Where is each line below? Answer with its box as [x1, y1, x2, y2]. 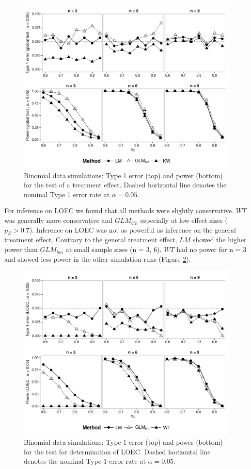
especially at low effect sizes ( [140, 215, 228, 225]
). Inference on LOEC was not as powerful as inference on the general [29, 224, 236, 234]
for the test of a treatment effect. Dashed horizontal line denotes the [24, 180, 227, 190]
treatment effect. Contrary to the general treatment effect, [4, 234, 177, 245]
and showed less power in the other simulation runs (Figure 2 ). [4, 253, 191, 264]
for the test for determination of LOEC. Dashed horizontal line [24, 446, 211, 456]
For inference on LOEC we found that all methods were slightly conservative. [4, 205, 234, 216]
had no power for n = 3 [176, 244, 247, 254]
